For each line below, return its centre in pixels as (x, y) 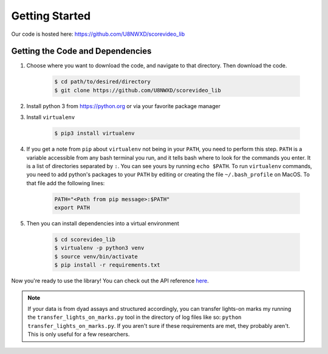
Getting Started (51, 16)
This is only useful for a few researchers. (79, 335)
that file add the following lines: (66, 183)
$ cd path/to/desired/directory (103, 82)
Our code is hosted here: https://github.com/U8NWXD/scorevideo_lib (98, 34)
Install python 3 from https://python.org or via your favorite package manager (124, 106)
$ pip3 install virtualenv (94, 133)
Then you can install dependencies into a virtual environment (103, 223)
